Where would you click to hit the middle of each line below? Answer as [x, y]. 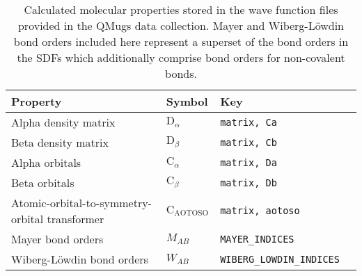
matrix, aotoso [260, 211]
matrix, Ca [249, 122]
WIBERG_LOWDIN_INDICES [280, 259]
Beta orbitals [43, 182]
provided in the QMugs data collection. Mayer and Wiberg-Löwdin [181, 25]
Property [37, 101]
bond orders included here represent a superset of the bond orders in [181, 41]
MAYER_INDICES [257, 239]
